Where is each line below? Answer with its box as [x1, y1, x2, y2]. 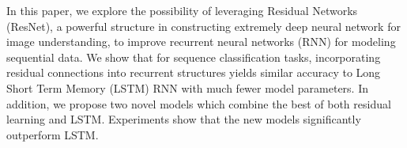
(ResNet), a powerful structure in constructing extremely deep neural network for [6, 17, 401, 34]
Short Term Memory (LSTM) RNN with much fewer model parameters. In [6, 79, 369, 96]
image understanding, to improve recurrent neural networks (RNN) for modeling [6, 33, 396, 50]
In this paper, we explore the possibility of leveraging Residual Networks [6, 2, 358, 18]
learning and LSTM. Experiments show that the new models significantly [6, 111, 361, 127]
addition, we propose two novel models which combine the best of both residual [6, 95, 391, 112]
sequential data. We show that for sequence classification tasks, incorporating [6, 48, 381, 65]
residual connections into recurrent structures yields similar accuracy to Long [6, 64, 381, 81]
